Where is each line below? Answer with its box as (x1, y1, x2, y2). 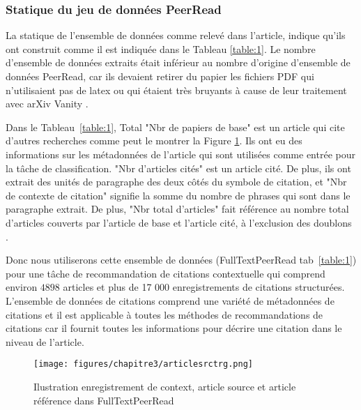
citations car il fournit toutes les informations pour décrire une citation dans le (6, 321, 342, 335)
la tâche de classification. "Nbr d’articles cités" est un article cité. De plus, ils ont (6, 160, 351, 175)
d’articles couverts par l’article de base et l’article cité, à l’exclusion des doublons (6, 215, 352, 229)
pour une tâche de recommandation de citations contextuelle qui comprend (6, 266, 325, 280)
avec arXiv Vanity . (6, 96, 89, 111)
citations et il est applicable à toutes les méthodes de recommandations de (6, 307, 323, 321)
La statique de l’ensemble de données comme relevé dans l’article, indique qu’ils (6, 28, 346, 43)
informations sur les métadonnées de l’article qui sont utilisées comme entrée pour (6, 146, 355, 161)
